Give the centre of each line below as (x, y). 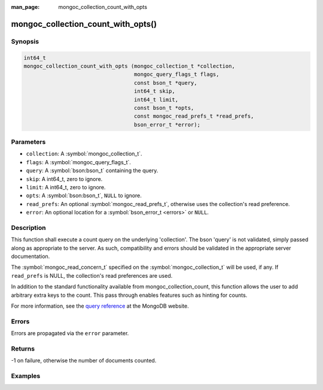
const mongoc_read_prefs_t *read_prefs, (194, 116)
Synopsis (25, 41)
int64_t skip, (155, 91)
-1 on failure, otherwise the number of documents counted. (84, 361)
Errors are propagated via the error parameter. (70, 333)
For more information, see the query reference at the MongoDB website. (100, 306)
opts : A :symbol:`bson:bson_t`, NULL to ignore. (84, 196)
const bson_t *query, (165, 83)
